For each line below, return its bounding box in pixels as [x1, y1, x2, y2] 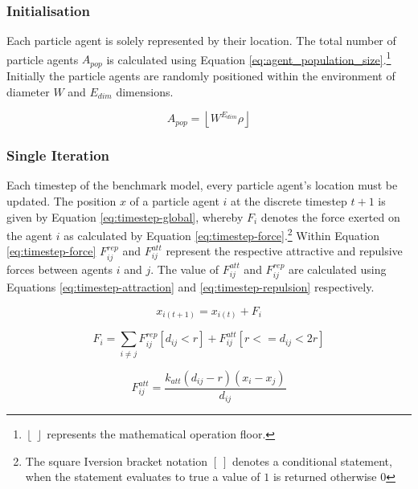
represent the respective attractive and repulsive [166, 242, 403, 259]
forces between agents [6, 260, 113, 277]
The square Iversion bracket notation [25, 452, 208, 469]
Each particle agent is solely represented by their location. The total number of [6, 32, 396, 49]
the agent [6, 226, 53, 243]
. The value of [150, 260, 219, 277]
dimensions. [116, 83, 174, 100]
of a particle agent [129, 192, 219, 209]
